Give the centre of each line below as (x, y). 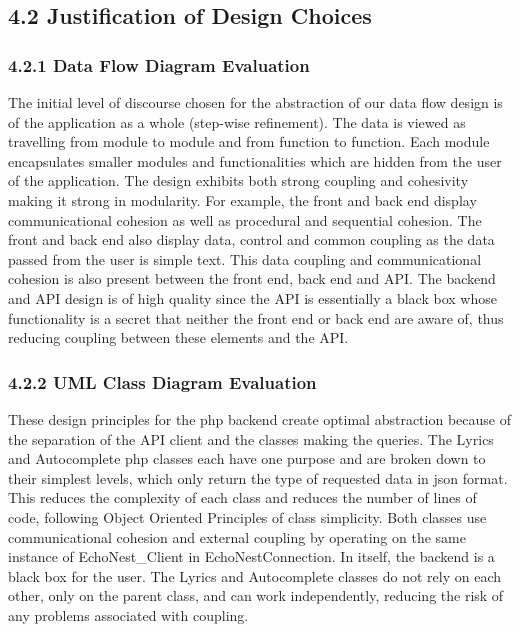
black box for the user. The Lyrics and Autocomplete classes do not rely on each (255, 575)
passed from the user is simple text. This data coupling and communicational (245, 258)
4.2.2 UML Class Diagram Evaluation (162, 381)
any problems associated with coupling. (128, 614)
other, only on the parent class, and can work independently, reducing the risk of (256, 595)
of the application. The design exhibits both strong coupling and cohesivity (238, 180)
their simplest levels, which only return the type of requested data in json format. (258, 477)
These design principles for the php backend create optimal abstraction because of (259, 418)
